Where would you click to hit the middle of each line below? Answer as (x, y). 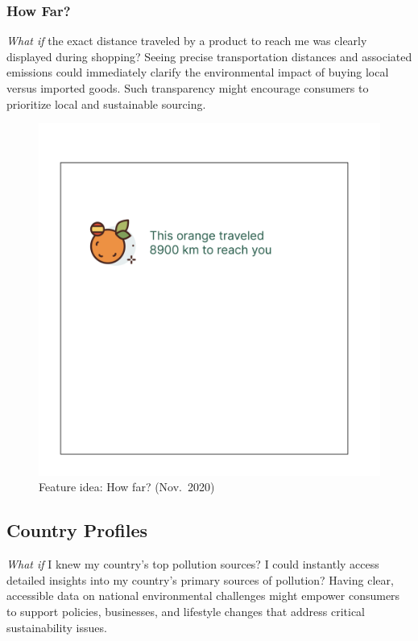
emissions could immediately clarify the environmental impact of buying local (198, 72)
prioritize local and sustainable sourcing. (106, 103)
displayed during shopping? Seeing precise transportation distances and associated (209, 56)
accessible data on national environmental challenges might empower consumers (203, 596)
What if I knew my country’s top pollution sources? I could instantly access (193, 564)
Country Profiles (77, 530)
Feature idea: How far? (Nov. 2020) (127, 487)
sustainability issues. (57, 627)
